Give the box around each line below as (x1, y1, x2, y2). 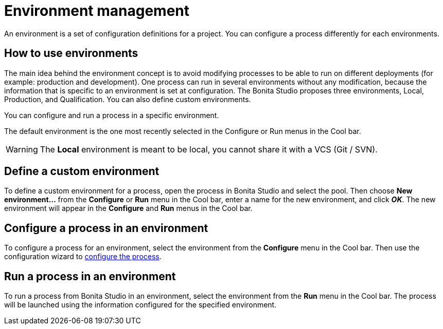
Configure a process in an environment (4, 221, 208, 235)
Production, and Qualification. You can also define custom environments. (4, 94, 251, 104)
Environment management (4, 2, 189, 20)
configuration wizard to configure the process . (4, 252, 162, 261)
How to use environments (4, 47, 138, 60)
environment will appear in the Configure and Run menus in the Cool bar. (4, 204, 253, 213)
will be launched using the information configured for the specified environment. (4, 300, 277, 309)
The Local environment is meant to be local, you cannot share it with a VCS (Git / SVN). (40, 144, 378, 154)
